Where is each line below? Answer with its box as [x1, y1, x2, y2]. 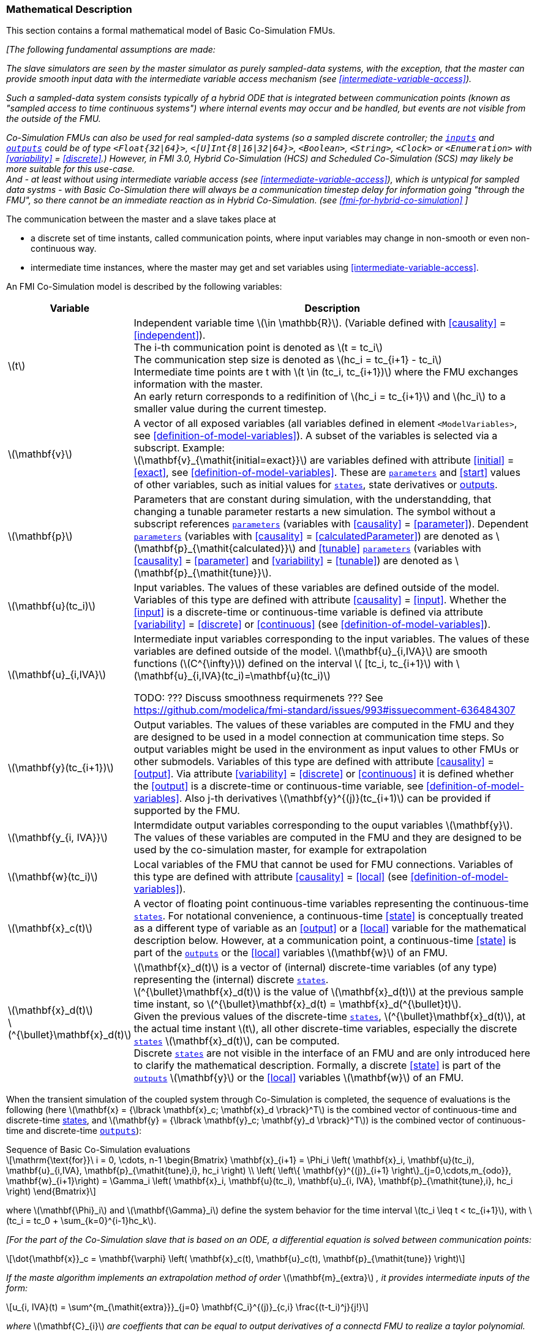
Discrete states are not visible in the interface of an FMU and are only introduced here [133, 1047, 530, 1060]
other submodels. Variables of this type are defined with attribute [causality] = [133, 755, 494, 768]
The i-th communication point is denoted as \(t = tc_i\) [133, 341, 383, 354]
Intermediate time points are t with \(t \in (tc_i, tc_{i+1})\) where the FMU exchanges [133, 366, 519, 379]
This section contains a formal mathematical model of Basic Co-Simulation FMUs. [6, 25, 336, 36]
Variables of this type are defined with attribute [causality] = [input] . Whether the [133, 594, 507, 606]
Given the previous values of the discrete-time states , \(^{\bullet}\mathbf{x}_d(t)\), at [133, 1010, 526, 1023]
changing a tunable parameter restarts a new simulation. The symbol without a [133, 505, 496, 518]
